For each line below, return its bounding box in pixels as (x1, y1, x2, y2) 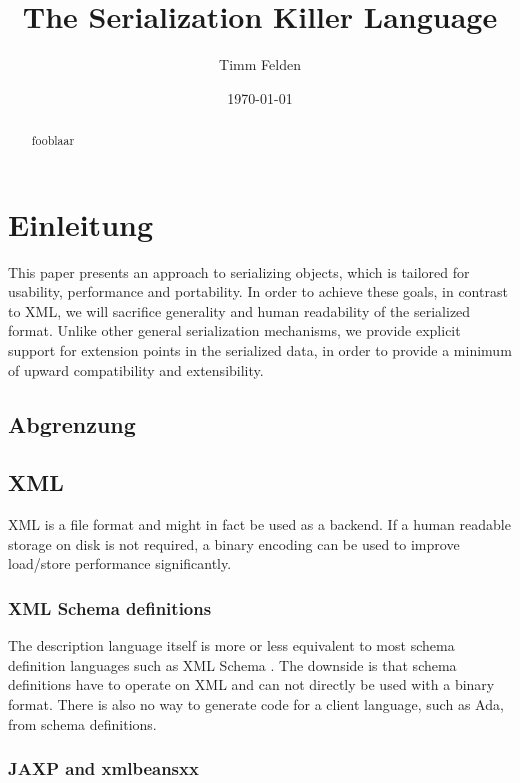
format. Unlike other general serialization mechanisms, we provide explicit (8, 320, 461, 341)
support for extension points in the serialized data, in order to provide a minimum (8, 340, 512, 361)
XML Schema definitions (8, 595, 212, 620)
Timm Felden (219, 54, 301, 75)
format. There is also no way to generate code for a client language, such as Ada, (8, 694, 504, 715)
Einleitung (8, 203, 154, 244)
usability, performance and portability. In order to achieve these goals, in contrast (8, 281, 508, 302)
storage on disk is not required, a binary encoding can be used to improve (8, 533, 460, 554)
